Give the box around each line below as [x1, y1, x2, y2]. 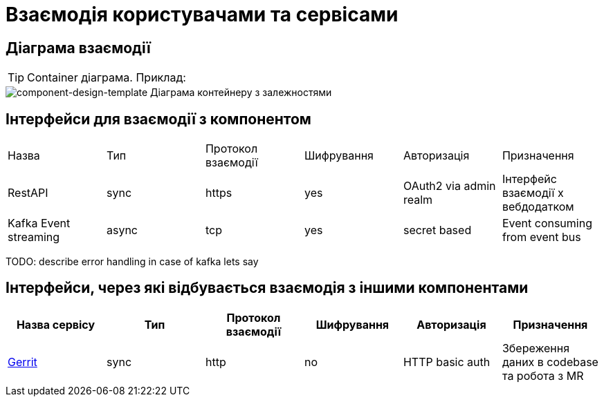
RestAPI [8, 186, 48, 200]
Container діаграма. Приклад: [27, 70, 186, 85]
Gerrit [8, 354, 37, 369]
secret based [403, 223, 472, 238]
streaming [8, 230, 60, 245]
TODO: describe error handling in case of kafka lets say [6, 256, 259, 268]
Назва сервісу [16, 317, 95, 332]
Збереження [502, 341, 570, 355]
